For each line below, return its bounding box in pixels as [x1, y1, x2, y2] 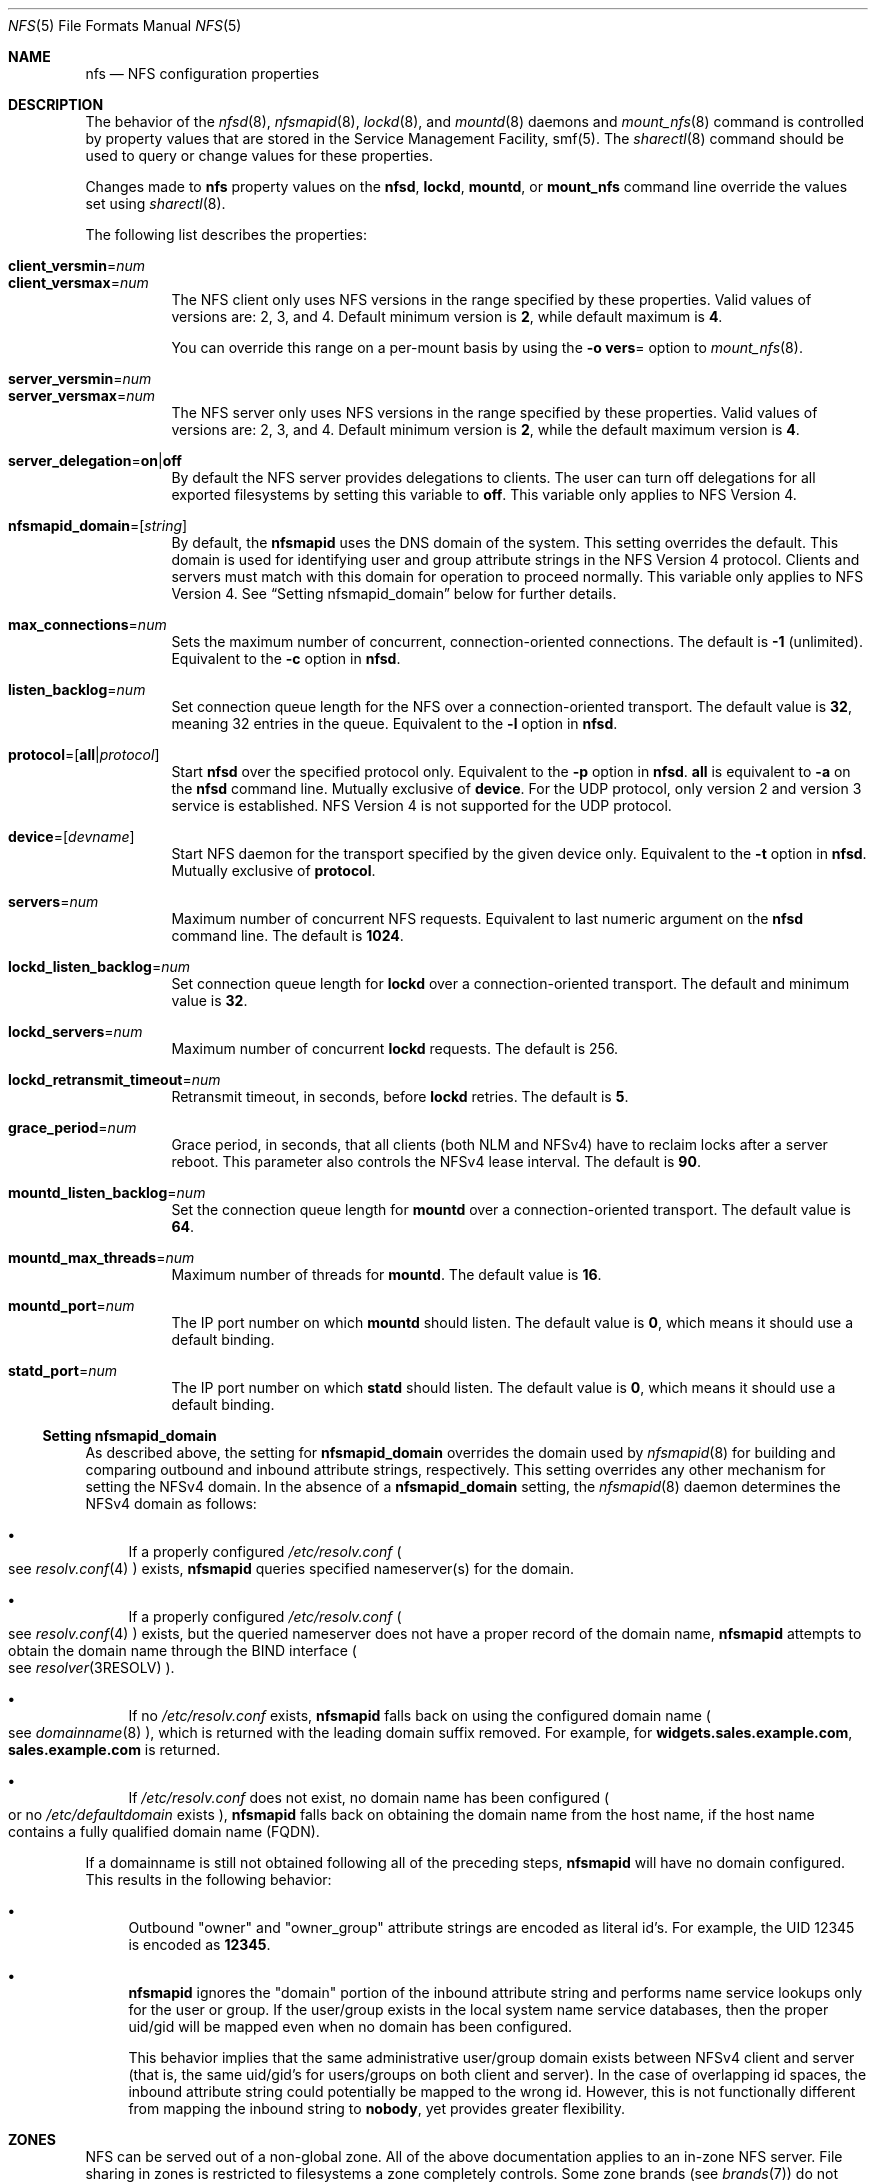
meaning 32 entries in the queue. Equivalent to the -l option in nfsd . [171, 715, 618, 732]
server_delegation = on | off [8, 452, 182, 469]
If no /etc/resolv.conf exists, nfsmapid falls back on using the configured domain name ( [128, 1707, 711, 1724]
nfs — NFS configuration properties [85, 65, 320, 82]
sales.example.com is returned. [8, 1741, 221, 1758]
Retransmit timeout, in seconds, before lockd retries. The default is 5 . [171, 1088, 629, 1105]
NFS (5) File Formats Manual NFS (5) [8, 17, 242, 34]
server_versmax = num [8, 387, 155, 404]
